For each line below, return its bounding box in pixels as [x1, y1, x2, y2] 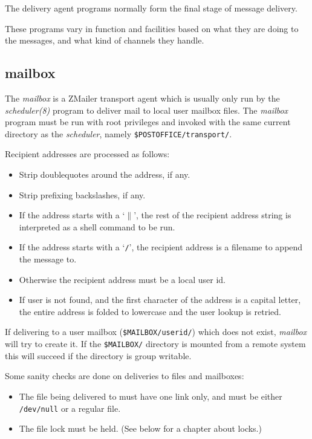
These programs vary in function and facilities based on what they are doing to [5, 22, 299, 34]
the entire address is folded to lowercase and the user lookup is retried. [19, 305, 281, 317]
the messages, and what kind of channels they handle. [5, 34, 204, 47]
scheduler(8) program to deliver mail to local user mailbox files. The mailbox [5, 103, 288, 116]
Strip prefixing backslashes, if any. [19, 188, 146, 201]
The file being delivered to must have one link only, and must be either [19, 389, 282, 402]
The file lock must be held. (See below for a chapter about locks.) [19, 422, 262, 435]
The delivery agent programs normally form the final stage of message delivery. [5, 2, 297, 14]
